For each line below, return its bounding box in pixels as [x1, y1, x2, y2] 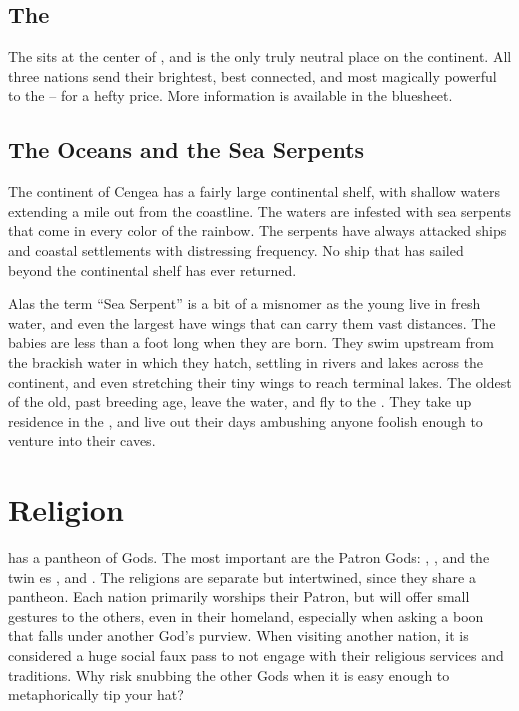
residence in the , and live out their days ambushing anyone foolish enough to [8, 410, 483, 431]
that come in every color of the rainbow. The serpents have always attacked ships [8, 220, 507, 241]
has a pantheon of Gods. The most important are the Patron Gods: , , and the [8, 547, 490, 568]
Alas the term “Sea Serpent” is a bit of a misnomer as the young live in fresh [8, 293, 481, 314]
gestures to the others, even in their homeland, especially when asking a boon [8, 605, 484, 626]
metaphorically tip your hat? [8, 684, 184, 705]
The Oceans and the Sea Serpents [8, 134, 365, 165]
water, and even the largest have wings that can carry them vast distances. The [8, 312, 496, 333]
